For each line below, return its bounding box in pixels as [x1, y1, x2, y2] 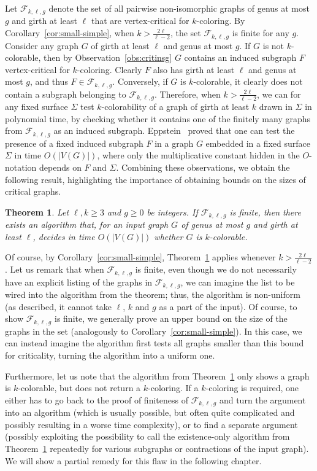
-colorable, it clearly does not [193, 75, 303, 88]
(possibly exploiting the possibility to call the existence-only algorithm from [5, 430, 290, 443]
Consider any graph [5, 39, 78, 52]
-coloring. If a [148, 381, 199, 394]
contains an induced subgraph [184, 51, 297, 64]
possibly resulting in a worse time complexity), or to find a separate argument [5, 418, 298, 430]
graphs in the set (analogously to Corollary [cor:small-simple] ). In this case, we [5, 324, 302, 337]
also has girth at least [153, 63, 235, 76]
